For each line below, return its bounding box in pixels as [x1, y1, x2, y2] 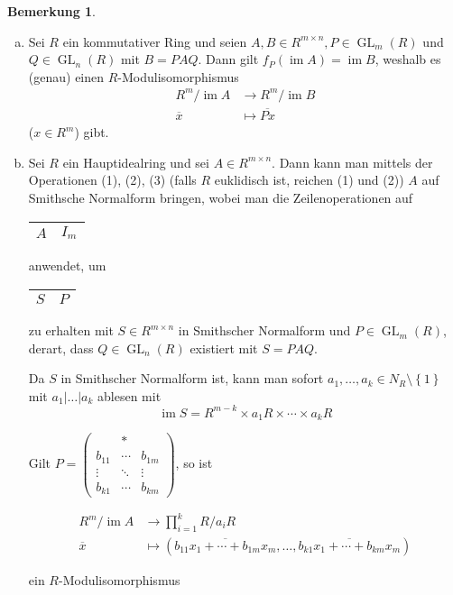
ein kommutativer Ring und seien [62, 32, 247, 50]
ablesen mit [97, 386, 162, 405]
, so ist [175, 453, 213, 472]
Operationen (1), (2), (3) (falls [28, 170, 197, 189]
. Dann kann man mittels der [272, 152, 433, 171]
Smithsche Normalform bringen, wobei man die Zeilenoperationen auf [28, 188, 413, 206]
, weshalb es [374, 50, 441, 69]
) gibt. [74, 123, 109, 142]
